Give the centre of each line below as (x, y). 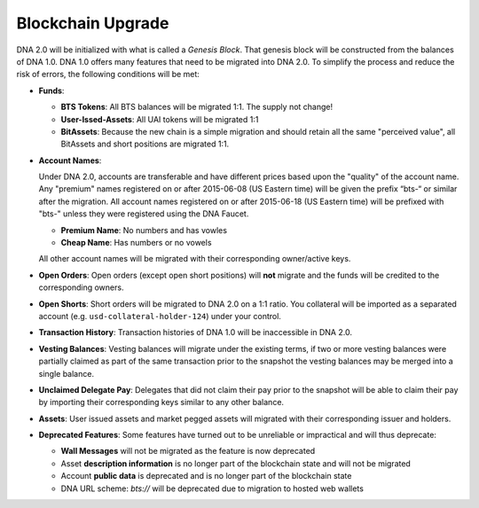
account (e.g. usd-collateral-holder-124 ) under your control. (160, 316)
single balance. (67, 373)
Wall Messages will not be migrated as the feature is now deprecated (188, 451)
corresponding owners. (81, 287)
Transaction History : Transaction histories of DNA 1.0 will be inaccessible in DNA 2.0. (195, 332)
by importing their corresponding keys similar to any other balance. (161, 402)
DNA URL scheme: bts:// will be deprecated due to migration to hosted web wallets (212, 488)
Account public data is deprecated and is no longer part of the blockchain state (206, 476)
